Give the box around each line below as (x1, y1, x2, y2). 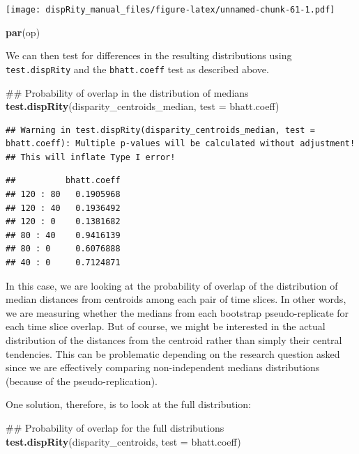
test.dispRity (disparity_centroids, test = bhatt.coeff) (6, 434, 241, 448)
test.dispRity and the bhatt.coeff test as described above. (6, 61, 269, 76)
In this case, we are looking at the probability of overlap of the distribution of (6, 278, 338, 292)
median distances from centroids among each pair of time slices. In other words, (6, 292, 346, 306)
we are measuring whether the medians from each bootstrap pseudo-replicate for (6, 305, 349, 320)
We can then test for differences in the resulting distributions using (6, 48, 292, 63)
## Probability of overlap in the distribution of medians (6, 85, 249, 100)
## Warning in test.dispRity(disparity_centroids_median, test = (6, 125, 315, 135)
